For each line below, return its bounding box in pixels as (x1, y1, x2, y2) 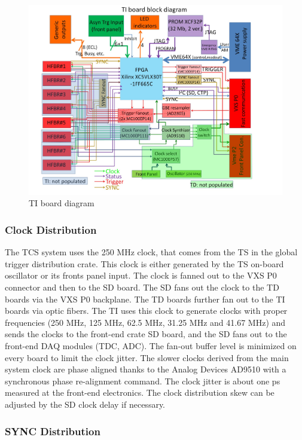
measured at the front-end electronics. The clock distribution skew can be (5, 386, 274, 399)
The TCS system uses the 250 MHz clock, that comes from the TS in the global (5, 246, 298, 258)
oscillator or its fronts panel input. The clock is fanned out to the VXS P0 (5, 269, 277, 282)
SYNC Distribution (5, 423, 100, 438)
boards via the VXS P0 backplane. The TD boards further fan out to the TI (5, 292, 285, 305)
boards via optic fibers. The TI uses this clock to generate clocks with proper (5, 304, 288, 317)
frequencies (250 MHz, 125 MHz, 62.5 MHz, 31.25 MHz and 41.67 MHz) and (5, 316, 286, 328)
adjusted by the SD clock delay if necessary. (5, 398, 166, 411)
